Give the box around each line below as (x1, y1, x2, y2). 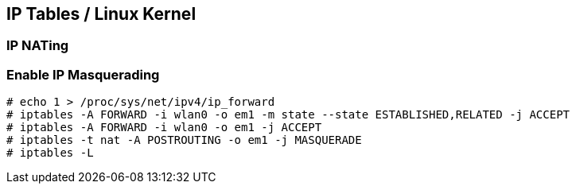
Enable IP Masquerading (6, 66, 160, 83)
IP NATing (6, 37, 69, 54)
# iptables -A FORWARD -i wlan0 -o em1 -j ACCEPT (6, 121, 322, 134)
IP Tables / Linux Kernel (6, 4, 197, 24)
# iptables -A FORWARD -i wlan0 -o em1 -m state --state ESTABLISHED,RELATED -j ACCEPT (6, 108, 570, 122)
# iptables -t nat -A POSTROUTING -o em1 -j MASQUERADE (6, 134, 362, 147)
